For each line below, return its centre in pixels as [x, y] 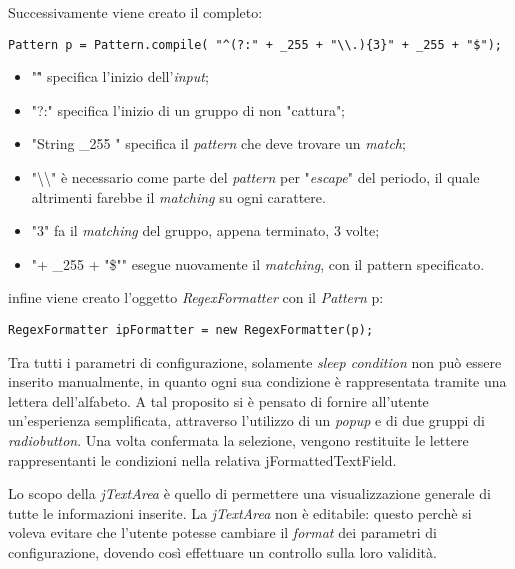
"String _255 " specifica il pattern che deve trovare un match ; [218, 143]
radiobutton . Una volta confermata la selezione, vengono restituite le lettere [238, 440]
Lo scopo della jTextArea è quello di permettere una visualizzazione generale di [249, 493]
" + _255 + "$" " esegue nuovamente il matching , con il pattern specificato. [258, 263]
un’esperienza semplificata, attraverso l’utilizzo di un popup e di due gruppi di [246, 420]
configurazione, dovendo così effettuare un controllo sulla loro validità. [222, 552]
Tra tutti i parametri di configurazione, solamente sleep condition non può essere [255, 361]
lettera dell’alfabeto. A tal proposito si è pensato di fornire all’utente [218, 400]
